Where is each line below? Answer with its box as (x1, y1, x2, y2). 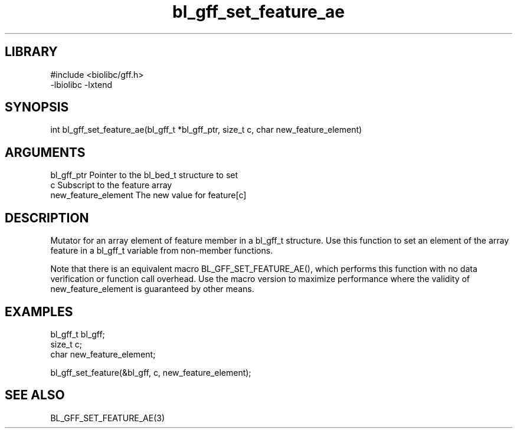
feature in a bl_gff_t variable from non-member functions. (50, 245, 273, 256)
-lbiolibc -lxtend (50, 79, 113, 90)
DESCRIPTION (5, 210, 89, 225)
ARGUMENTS (5, 145, 86, 160)
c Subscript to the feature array (50, 180, 172, 191)
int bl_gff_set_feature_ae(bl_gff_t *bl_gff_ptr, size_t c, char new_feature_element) (50, 124, 362, 135)
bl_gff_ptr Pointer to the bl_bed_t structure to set (50, 170, 238, 181)
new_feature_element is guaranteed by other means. (50, 284, 254, 294)
